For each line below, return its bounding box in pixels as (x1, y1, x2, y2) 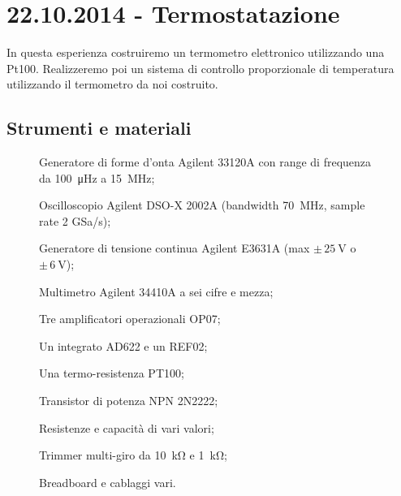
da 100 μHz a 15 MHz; (39, 169, 155, 186)
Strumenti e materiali (6, 115, 192, 140)
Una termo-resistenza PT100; (39, 364, 184, 382)
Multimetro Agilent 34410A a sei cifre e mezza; (39, 283, 274, 300)
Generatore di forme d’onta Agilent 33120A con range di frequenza (39, 153, 372, 170)
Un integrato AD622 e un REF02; (39, 337, 208, 354)
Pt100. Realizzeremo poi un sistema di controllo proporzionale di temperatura (6, 59, 395, 76)
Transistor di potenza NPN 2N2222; (39, 392, 218, 409)
